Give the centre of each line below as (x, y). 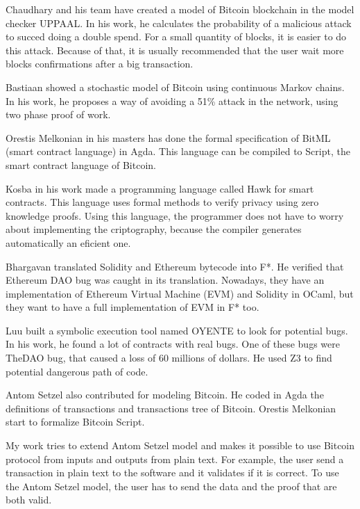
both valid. (29, 500)
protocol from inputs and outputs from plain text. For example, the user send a (175, 459)
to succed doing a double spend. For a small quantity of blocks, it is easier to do (176, 37)
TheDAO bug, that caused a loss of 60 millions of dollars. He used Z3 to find (169, 358)
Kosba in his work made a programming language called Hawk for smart (160, 188)
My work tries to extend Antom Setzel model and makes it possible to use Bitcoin (180, 445)
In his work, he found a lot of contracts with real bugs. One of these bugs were (173, 344)
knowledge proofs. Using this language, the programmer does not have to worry (175, 215)
